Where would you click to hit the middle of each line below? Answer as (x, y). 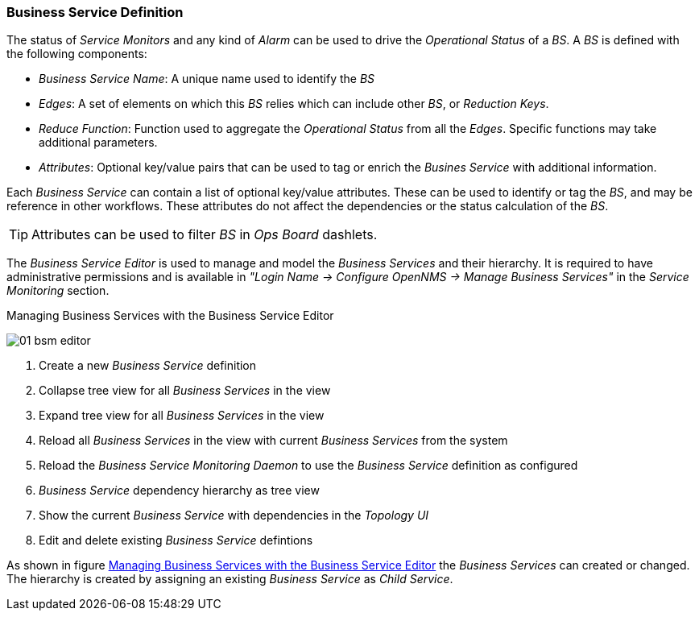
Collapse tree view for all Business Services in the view (185, 391)
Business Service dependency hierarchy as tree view (179, 491)
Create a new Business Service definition (148, 366)
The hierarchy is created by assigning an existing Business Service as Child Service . (230, 579)
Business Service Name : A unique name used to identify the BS (207, 79)
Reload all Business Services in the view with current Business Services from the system (273, 441)
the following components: (77, 54)
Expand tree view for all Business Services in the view (182, 416)
